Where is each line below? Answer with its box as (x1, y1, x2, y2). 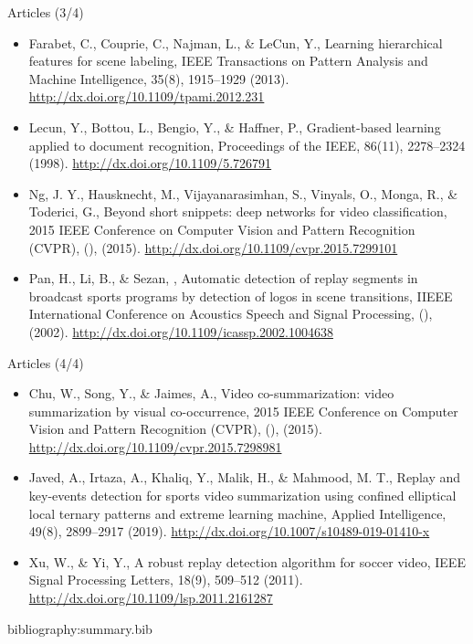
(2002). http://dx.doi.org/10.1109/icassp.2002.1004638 (28, 322, 333, 341)
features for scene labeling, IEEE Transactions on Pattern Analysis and (28, 51, 428, 70)
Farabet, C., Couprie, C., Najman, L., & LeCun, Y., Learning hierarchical (28, 33, 443, 52)
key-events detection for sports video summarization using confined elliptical (28, 486, 457, 505)
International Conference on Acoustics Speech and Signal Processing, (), (28, 304, 433, 323)
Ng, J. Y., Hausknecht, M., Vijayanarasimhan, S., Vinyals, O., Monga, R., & (28, 184, 458, 203)
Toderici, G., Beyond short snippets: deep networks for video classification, (28, 202, 447, 221)
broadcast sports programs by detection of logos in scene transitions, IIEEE (28, 286, 453, 305)
